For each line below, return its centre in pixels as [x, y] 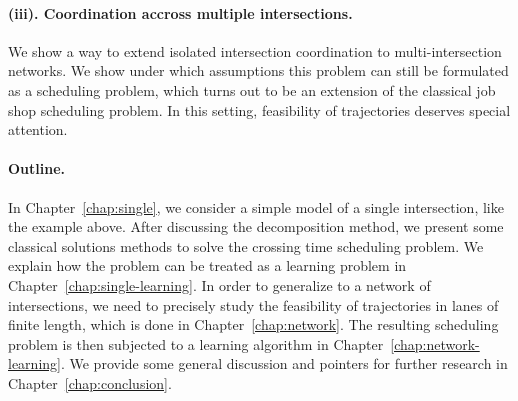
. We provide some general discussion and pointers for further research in [284, 363]
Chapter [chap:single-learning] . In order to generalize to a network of [219, 284]
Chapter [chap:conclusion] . [90, 382]
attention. [38, 129]
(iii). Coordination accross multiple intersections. [180, 12]
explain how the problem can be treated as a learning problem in [207, 265]
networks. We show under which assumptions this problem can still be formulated [258, 70]
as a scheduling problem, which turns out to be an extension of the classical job [252, 89]
